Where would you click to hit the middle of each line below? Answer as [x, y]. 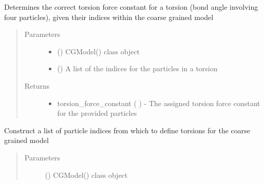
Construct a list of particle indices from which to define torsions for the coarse [127, 130]
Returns [37, 85]
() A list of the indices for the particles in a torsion [137, 68]
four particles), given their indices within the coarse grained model [109, 17]
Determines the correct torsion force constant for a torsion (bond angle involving [131, 7]
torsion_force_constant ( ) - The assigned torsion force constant [159, 103]
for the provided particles [97, 113]
